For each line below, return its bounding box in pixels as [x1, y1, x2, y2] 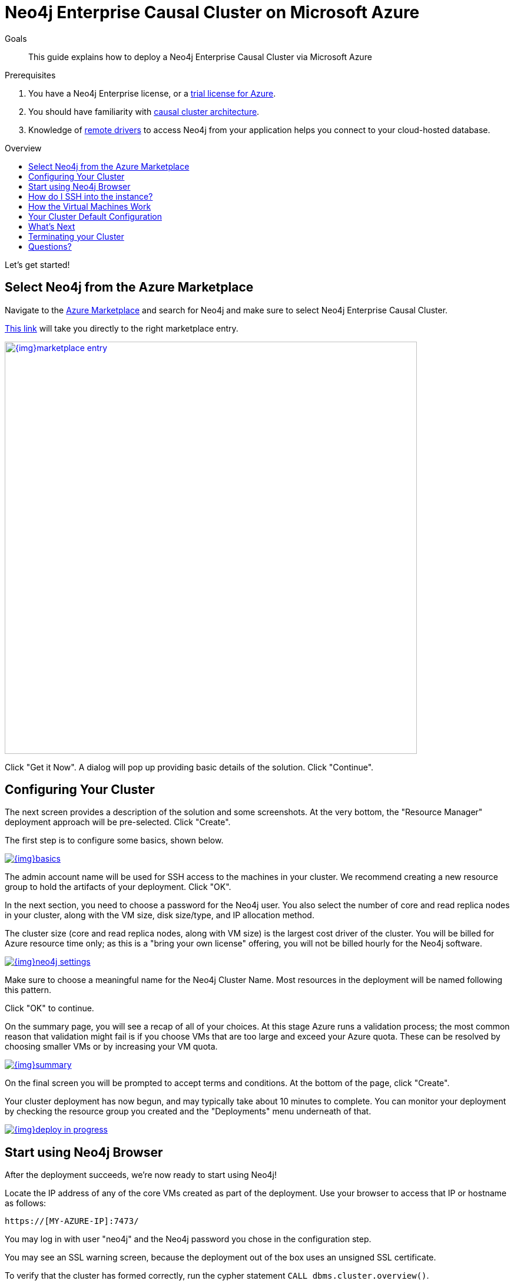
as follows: [5, 1198, 47, 1209]
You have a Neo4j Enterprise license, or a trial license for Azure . [28, 88, 276, 98]
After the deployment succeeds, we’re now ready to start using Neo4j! [5, 1170, 277, 1180]
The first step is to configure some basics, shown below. [5, 835, 224, 846]
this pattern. [5, 985, 52, 995]
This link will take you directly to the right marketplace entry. [5, 323, 238, 333]
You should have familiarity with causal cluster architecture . [28, 106, 260, 117]
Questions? [28, 241, 72, 251]
